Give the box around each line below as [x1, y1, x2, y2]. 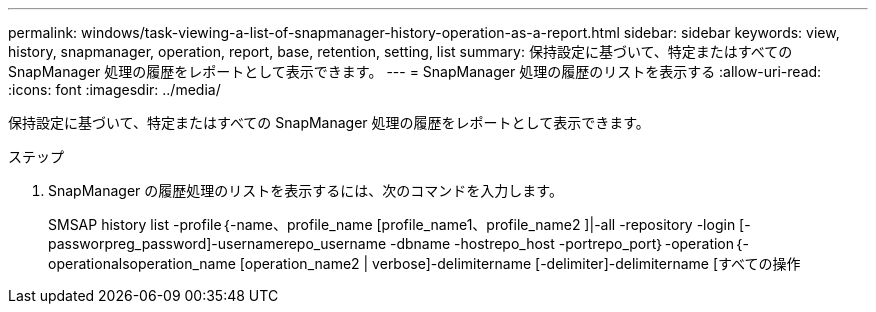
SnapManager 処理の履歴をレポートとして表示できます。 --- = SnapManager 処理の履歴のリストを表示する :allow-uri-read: [8, 63, 822, 80]
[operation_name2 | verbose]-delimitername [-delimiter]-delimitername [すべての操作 [239, 255, 801, 272]
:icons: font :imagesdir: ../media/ [8, 81, 221, 98]
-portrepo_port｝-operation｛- [558, 235, 749, 252]
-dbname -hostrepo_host [390, 235, 555, 252]
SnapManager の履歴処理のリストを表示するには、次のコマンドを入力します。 [48, 182, 563, 199]
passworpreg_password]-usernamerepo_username [48, 235, 387, 252]
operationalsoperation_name [48, 255, 236, 272]
